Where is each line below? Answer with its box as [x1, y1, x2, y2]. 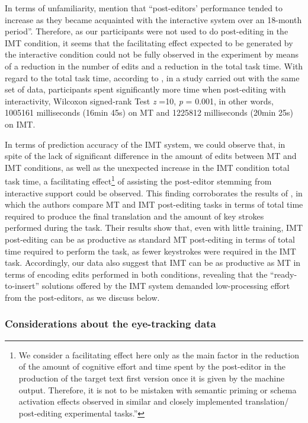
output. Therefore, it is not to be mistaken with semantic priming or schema [18, 383, 297, 396]
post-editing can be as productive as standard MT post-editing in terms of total [5, 233, 295, 245]
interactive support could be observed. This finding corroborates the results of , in [5, 186, 303, 199]
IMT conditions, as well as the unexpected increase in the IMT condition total [5, 161, 290, 173]
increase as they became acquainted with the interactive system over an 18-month [5, 13, 302, 26]
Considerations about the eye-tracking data [5, 316, 216, 331]
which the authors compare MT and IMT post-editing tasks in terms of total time [5, 198, 303, 211]
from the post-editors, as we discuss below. [5, 291, 160, 303]
